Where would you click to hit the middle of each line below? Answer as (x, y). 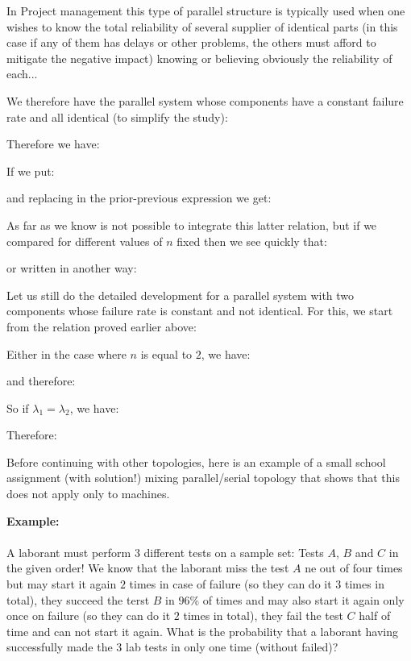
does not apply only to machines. (88, 494)
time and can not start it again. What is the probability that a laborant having (203, 631)
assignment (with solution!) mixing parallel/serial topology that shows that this (203, 478)
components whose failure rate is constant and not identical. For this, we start (200, 311)
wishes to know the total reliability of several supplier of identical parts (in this (202, 26)
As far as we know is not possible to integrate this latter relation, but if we (192, 224)
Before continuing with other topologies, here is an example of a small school (196, 461)
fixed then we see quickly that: (252, 241)
